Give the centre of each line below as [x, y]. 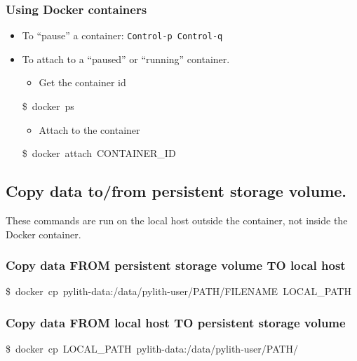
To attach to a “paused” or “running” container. [126, 59]
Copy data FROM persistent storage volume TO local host [176, 265]
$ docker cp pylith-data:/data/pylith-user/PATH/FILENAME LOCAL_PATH [178, 291]
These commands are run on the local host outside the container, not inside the [177, 220]
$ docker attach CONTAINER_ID [99, 153]
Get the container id [82, 82]
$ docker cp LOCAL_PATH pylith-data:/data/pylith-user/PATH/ [152, 349]
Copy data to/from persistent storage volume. [176, 191]
